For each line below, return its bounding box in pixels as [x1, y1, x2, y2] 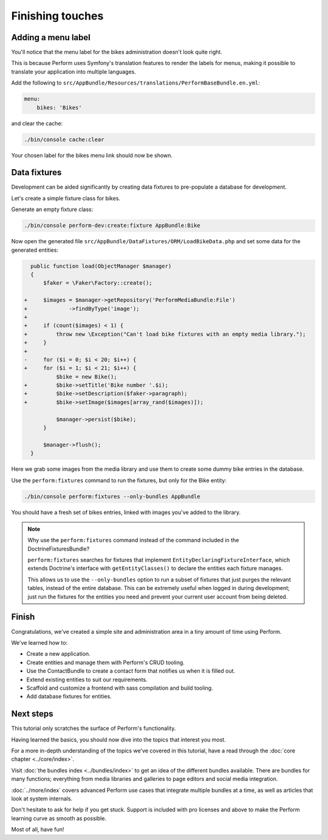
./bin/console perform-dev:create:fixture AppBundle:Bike [24, 222, 200, 229]
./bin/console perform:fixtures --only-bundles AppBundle [24, 493, 200, 500]
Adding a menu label [11, 32, 91, 43]
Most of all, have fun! [11, 826, 64, 833]
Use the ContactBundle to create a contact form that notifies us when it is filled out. [26, 667, 236, 675]
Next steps [11, 709, 53, 719]
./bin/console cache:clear [24, 136, 104, 143]
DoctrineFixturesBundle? [27, 545, 90, 552]
